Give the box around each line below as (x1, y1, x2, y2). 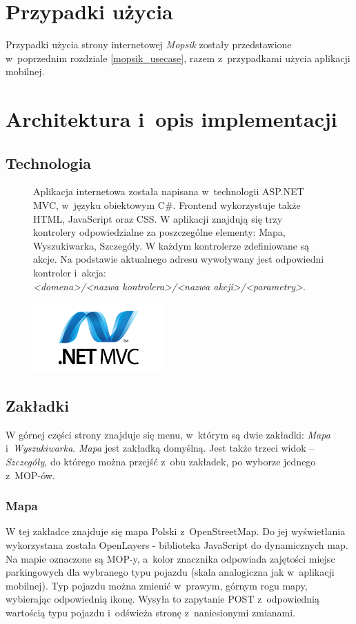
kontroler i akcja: (33, 265, 106, 280)
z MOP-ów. (6, 467, 55, 482)
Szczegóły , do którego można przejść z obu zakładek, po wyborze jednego (6, 454, 316, 468)
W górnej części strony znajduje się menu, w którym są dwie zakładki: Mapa (6, 427, 330, 441)
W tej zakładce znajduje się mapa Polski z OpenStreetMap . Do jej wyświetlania (6, 524, 346, 539)
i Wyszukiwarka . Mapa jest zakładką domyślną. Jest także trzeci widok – (6, 441, 315, 455)
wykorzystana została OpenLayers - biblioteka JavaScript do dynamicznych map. (6, 538, 348, 552)
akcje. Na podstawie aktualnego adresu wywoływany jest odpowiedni (33, 252, 324, 266)
